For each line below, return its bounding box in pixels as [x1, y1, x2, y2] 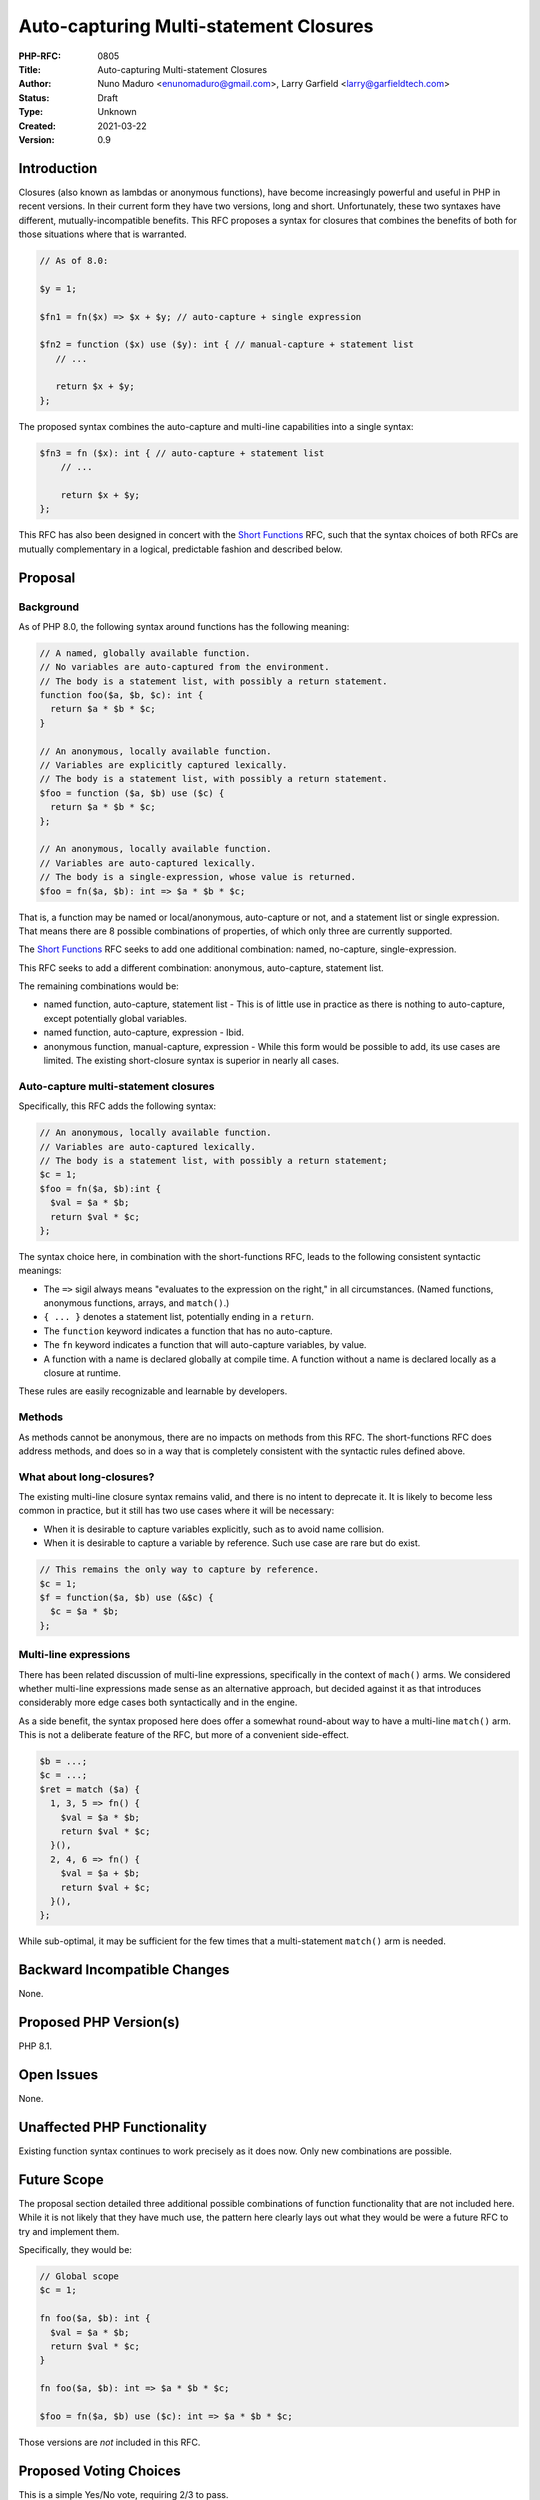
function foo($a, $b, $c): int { [39, 690, 204, 701]
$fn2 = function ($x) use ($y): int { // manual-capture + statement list [39, 339, 415, 350]
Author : [18, 78, 52, 90]
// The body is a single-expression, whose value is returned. [39, 871, 357, 883]
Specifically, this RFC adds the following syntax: [18, 1100, 217, 1112]
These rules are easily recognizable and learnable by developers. [18, 1385, 288, 1397]
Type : [18, 106, 44, 118]
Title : [18, 63, 42, 75]
